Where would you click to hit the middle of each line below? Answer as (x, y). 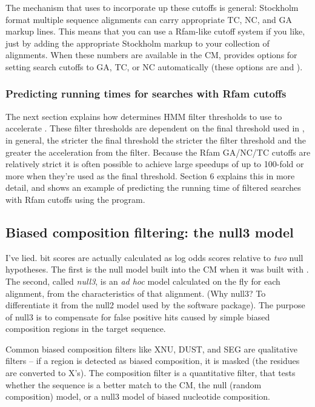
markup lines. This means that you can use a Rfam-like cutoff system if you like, (155, 31)
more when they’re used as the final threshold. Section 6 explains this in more (150, 175)
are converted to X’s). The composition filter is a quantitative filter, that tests (151, 373)
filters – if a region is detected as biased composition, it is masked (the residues (153, 361)
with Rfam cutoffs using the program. (75, 199)
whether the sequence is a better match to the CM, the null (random (134, 384)
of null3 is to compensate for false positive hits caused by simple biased (138, 316)
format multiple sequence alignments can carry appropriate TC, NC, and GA (149, 19)
